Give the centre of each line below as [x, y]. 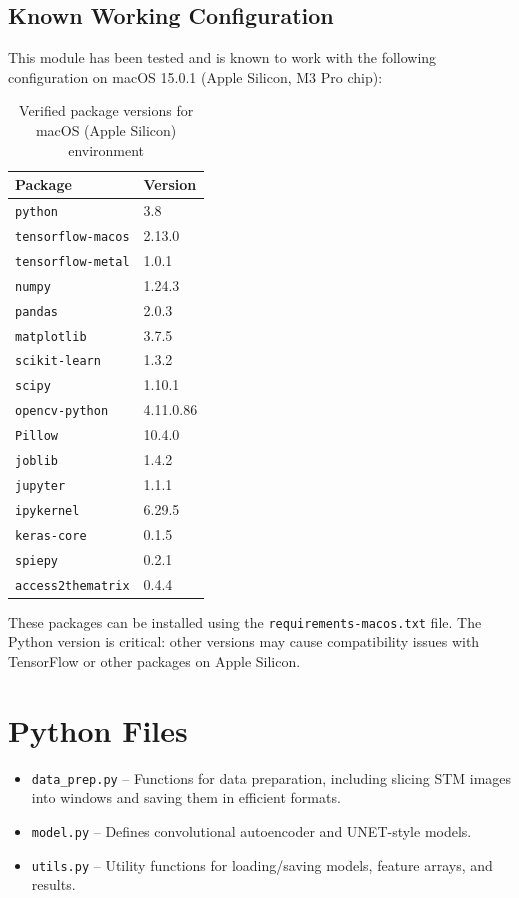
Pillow [36, 436]
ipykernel [47, 510]
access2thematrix [72, 585]
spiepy [36, 560]
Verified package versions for [106, 110]
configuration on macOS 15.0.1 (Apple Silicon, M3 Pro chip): [195, 76]
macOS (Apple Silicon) [106, 129]
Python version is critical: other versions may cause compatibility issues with [244, 641]
